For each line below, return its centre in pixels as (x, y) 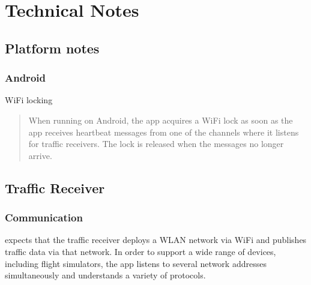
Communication (44, 217)
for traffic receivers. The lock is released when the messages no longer (156, 144)
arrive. (40, 155)
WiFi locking (29, 100)
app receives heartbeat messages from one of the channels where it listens (164, 132)
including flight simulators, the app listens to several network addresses (136, 263)
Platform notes (52, 48)
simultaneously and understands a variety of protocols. (105, 275)
